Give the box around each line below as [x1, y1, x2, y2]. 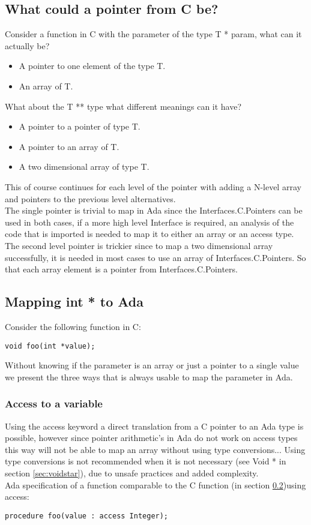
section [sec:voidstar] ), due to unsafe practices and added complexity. [5, 466, 259, 479]
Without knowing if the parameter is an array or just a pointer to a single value [5, 359, 299, 371]
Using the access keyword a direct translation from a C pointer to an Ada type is [5, 419, 304, 432]
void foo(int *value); [5, 341, 95, 350]
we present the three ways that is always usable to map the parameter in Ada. [5, 370, 293, 383]
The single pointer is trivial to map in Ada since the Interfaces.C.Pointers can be [5, 204, 303, 217]
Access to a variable [5, 396, 103, 411]
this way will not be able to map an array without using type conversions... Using [5, 443, 306, 455]
